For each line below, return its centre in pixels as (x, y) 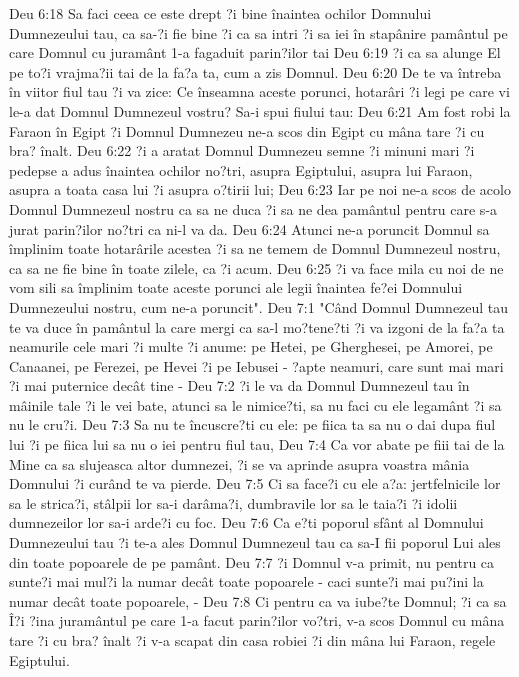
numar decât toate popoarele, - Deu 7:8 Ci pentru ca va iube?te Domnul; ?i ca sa (258, 600)
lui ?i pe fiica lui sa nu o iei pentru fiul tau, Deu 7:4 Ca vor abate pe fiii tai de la (257, 444)
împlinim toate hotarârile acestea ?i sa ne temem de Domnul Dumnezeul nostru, (255, 248)
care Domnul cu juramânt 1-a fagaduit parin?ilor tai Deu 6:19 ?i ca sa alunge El (255, 52)
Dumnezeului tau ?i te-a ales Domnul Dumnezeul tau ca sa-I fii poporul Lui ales (255, 542)
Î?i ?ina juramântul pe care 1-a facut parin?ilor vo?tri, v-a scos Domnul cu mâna (257, 620)
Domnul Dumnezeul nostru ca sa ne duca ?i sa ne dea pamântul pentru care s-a (253, 208)
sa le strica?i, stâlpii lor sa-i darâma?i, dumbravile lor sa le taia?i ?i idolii (233, 502)
